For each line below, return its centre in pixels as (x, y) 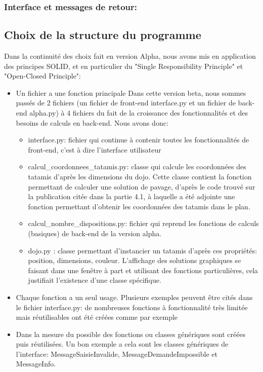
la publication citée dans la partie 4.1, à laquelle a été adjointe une (131, 196)
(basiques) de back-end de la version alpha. (95, 233)
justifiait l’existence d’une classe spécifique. (95, 280)
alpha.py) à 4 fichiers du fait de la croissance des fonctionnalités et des (139, 113)
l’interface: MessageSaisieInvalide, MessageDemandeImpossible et (117, 354)
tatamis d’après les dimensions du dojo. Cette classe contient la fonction (140, 176)
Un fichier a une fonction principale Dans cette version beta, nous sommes (131, 92)
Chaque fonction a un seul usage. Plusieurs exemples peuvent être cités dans (134, 297)
